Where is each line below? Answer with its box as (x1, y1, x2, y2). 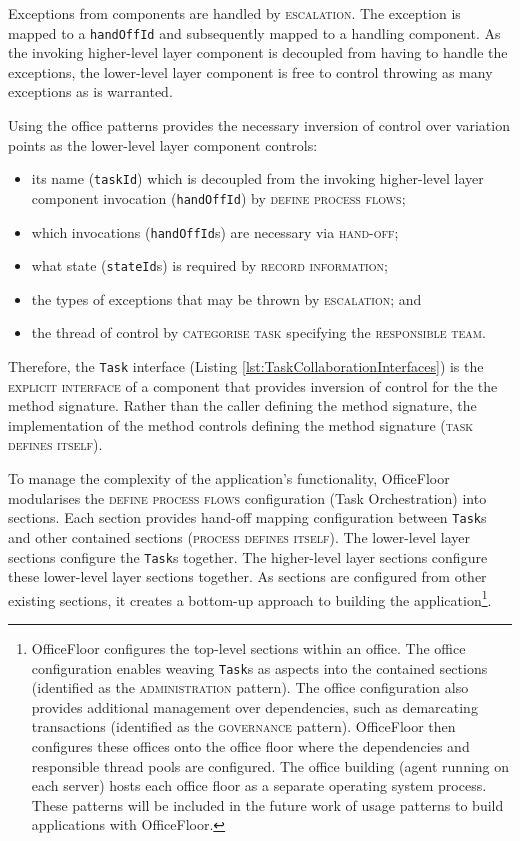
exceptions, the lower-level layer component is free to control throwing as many (8, 61, 493, 82)
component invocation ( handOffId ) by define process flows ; (31, 187, 406, 208)
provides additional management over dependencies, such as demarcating (31, 696, 478, 717)
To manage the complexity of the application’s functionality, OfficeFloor (8, 468, 450, 489)
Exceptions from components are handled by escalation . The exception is (8, 3, 461, 23)
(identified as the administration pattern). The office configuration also (31, 677, 469, 698)
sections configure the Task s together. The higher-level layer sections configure (8, 546, 488, 567)
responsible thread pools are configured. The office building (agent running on (31, 755, 510, 776)
